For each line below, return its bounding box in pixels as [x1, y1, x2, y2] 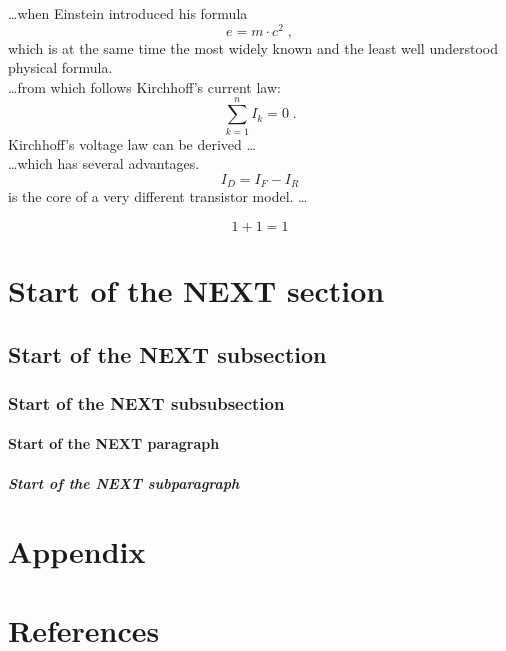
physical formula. [8, 57, 113, 78]
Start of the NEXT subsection [8, 338, 327, 369]
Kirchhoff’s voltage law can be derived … [8, 133, 256, 154]
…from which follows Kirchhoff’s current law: [8, 76, 281, 97]
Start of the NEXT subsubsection [8, 390, 285, 415]
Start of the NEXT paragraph [8, 433, 220, 454]
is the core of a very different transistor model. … [8, 186, 308, 207]
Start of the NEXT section [8, 270, 385, 310]
